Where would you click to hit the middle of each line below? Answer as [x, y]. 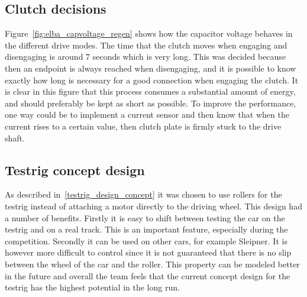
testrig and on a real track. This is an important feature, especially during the [146, 229]
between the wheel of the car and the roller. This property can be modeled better [152, 264]
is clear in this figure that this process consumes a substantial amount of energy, [150, 91]
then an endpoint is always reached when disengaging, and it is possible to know [151, 68]
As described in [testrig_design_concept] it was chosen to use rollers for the [143, 194]
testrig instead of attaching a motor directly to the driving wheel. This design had [153, 206]
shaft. [15, 138]
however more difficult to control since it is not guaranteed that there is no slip [148, 252]
